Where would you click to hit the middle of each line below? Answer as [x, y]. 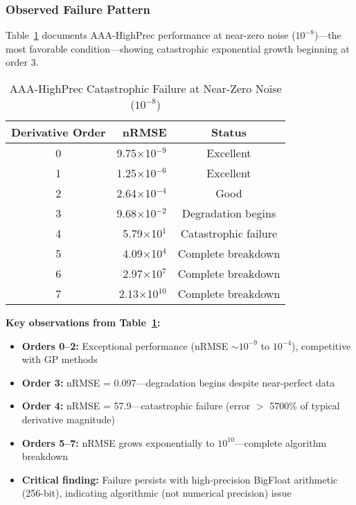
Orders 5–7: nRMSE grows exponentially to [118, 442]
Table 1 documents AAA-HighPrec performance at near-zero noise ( [151, 35]
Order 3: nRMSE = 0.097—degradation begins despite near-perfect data [178, 382]
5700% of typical [305, 406]
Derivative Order [59, 132]
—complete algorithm [281, 442]
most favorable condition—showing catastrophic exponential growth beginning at [178, 48]
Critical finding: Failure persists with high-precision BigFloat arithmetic [180, 479]
